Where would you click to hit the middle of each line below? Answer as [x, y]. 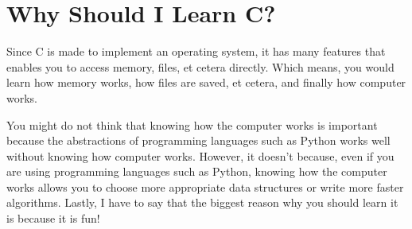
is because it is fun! [53, 218]
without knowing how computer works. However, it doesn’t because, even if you [200, 155]
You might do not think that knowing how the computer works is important [192, 124]
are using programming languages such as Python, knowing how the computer [197, 171]
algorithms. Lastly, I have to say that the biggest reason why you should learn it [202, 202]
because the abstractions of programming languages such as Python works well [198, 140]
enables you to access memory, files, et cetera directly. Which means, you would [200, 66]
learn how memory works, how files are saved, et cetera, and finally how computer [206, 82]
